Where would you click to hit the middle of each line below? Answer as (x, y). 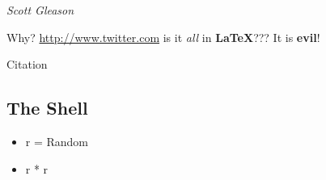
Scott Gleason (40, 10)
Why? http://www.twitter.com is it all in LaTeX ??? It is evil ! (163, 37)
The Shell (47, 108)
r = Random (57, 141)
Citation (27, 64)
